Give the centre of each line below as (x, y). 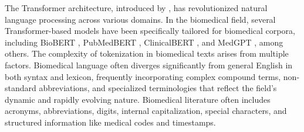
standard (21, 88)
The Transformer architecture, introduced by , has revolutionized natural (136, 8)
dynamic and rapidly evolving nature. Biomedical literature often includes (138, 99)
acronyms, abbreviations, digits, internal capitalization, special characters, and (146, 111)
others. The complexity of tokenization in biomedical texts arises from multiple (147, 53)
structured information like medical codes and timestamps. (110, 122)
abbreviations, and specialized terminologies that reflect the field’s (158, 88)
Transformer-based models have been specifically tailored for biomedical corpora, (150, 31)
